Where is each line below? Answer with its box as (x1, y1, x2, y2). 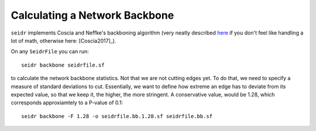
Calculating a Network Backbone (11, 9, 174, 22)
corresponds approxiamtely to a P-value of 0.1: (11, 99, 123, 106)
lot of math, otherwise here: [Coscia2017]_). (11, 37, 116, 44)
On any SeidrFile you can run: (11, 48, 89, 55)
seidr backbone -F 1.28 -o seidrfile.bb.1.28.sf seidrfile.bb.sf (21, 113, 213, 119)
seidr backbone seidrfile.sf (21, 61, 105, 68)
